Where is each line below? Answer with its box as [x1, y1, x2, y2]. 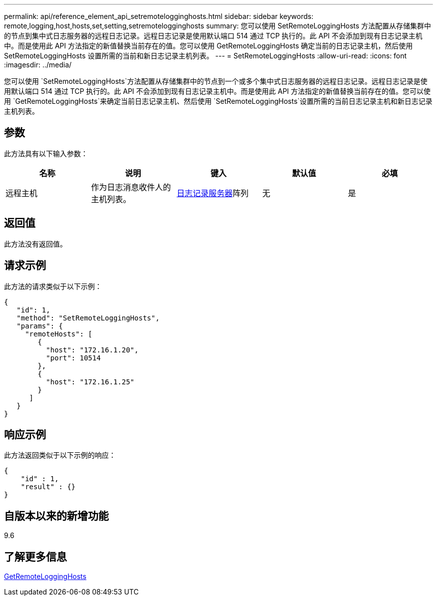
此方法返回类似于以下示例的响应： [4, 451, 116, 460]
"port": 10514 [46, 353, 101, 362]
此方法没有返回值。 [4, 239, 67, 248]
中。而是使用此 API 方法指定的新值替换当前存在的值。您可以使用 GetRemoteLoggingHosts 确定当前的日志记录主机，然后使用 [4, 41, 413, 50]
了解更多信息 [4, 550, 67, 563]
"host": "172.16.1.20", [46, 345, 139, 354]
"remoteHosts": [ [25, 329, 93, 338]
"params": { [16, 321, 63, 330]
